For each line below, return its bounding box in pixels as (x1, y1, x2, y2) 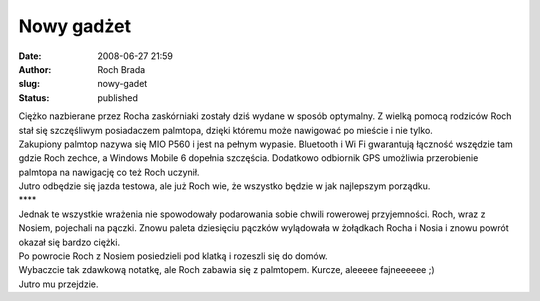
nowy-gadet (97, 78, 148, 90)
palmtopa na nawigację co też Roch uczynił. (18, 166, 200, 178)
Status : (18, 91, 50, 104)
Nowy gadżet (18, 15, 132, 37)
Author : (18, 63, 52, 75)
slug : (18, 78, 40, 90)
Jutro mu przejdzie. (18, 278, 99, 290)
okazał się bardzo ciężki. (18, 236, 120, 248)
